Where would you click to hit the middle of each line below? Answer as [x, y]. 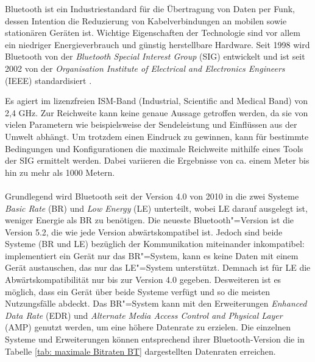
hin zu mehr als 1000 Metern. [60, 172]
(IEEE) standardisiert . [48, 80]
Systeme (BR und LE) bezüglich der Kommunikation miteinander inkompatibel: [155, 244]
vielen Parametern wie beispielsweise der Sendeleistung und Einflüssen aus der [151, 124]
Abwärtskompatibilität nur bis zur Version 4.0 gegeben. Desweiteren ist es [143, 280]
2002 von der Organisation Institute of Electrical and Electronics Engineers [145, 68]
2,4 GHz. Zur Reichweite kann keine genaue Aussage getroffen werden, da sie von [157, 112]
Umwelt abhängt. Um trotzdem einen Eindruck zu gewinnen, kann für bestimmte [157, 136]
